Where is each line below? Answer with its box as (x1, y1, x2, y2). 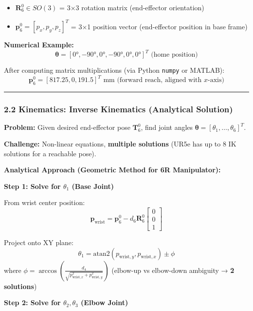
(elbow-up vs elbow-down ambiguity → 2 (111, 265, 235, 275)
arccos (38, 267, 57, 274)
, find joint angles (141, 122, 193, 132)
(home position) (151, 51, 198, 59)
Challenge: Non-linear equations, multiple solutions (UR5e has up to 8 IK (4, 138, 236, 148)
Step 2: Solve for (4, 297, 61, 308)
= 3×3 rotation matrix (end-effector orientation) (59, 2, 204, 12)
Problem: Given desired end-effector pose (4, 122, 130, 132)
